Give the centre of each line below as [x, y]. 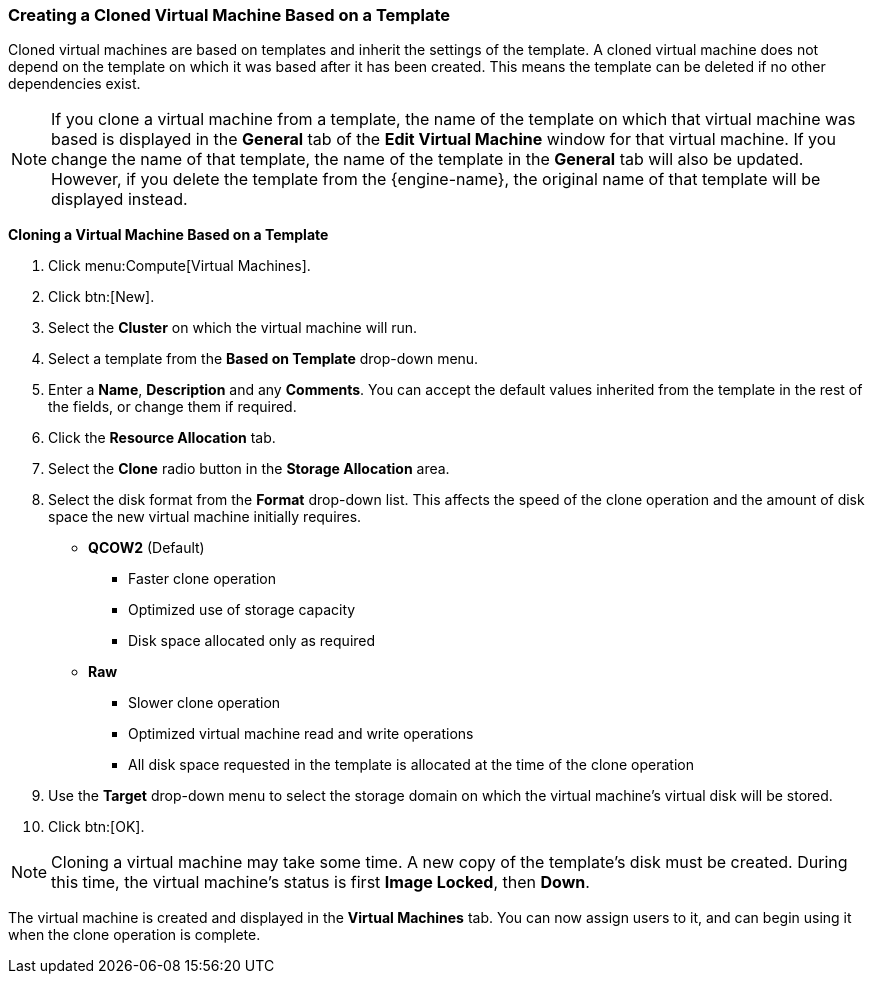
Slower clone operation [204, 703]
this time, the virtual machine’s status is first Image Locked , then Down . [320, 882]
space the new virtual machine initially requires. [205, 517]
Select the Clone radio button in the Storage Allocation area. [249, 469]
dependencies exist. [74, 84]
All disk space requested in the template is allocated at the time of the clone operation [411, 765]
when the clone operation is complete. [134, 935]
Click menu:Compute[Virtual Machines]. [179, 266]
